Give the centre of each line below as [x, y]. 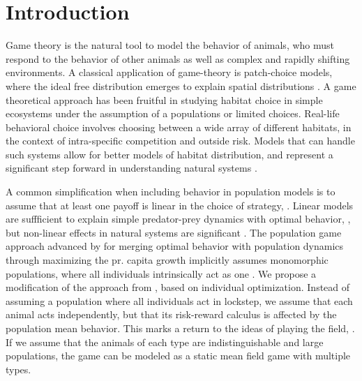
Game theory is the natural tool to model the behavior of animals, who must [170, 45]
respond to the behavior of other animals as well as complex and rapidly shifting [178, 58]
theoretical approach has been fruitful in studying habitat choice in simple [164, 99]
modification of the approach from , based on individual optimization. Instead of [178, 287]
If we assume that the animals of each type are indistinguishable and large [165, 342]
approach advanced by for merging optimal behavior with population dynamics [175, 246]
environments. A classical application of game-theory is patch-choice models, [169, 72]
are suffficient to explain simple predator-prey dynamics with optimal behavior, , [178, 219]
